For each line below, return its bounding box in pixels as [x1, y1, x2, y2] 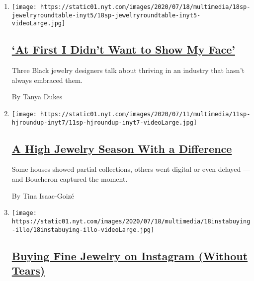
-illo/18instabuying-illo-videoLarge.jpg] [11, 226, 155, 233]
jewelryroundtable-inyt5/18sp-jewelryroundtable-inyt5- [11, 11, 201, 19]
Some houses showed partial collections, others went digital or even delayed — [11, 164, 250, 174]
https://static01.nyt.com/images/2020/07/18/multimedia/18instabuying [11, 217, 251, 225]
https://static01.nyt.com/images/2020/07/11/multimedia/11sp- [40, 110, 251, 118]
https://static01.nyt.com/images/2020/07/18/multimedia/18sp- [40, 3, 251, 10]
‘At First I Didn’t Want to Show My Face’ [11, 42, 235, 57]
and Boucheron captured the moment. [11, 174, 128, 184]
